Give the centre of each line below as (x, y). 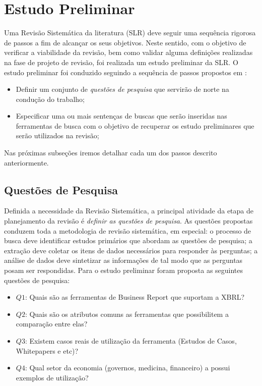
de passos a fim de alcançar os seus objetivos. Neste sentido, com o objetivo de (125, 42)
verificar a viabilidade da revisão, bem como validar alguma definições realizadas (128, 52)
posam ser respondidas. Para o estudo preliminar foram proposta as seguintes (124, 270)
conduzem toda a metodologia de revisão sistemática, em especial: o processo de (128, 230)
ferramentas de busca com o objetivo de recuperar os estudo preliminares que (135, 125)
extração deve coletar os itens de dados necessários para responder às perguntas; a (131, 250)
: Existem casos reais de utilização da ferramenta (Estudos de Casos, (131, 340)
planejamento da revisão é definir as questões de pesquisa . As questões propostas (128, 221)
